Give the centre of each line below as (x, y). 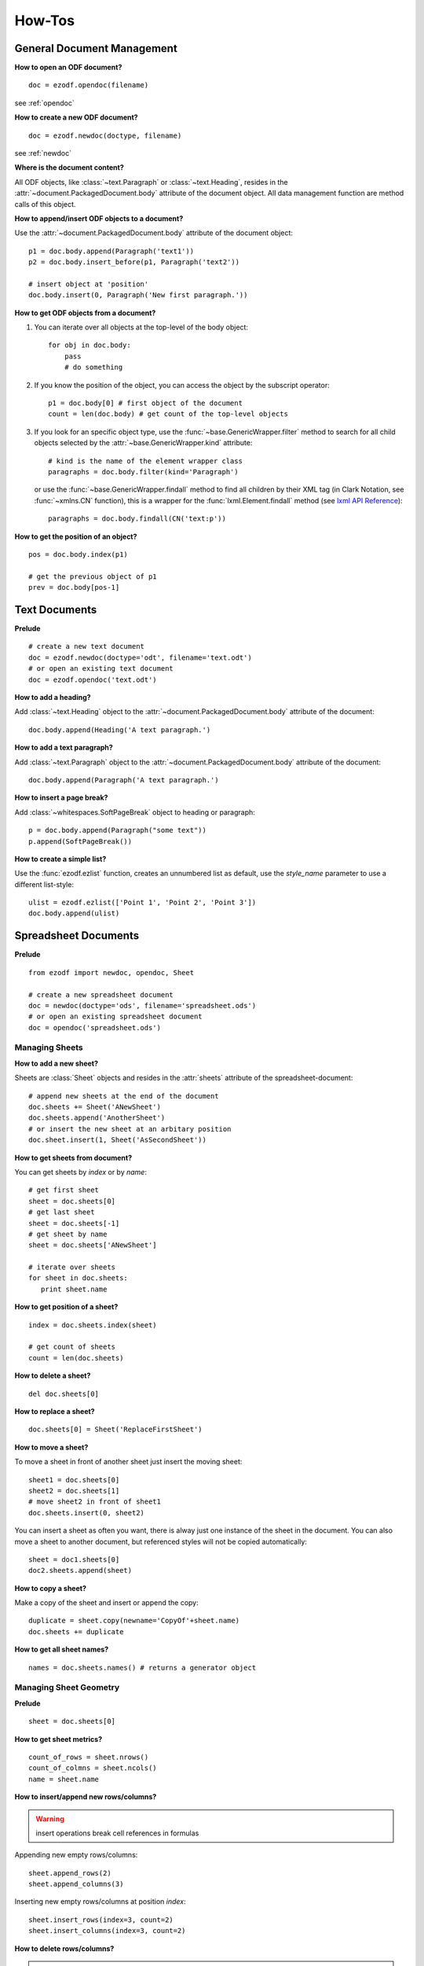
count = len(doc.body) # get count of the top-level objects (168, 414)
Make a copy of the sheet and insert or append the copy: (107, 1603)
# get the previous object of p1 (93, 576)
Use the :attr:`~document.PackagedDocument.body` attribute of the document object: (154, 233)
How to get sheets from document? (73, 1158)
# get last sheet (62, 1212)
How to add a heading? (53, 697)
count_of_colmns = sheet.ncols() (93, 1768)
